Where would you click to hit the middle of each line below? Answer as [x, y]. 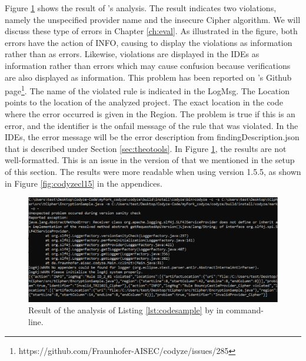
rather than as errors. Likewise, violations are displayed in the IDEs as [132, 54]
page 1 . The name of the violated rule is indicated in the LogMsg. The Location [147, 90]
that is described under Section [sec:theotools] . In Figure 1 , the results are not [146, 148]
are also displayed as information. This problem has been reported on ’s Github [148, 77]
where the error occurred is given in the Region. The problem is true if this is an [150, 114]
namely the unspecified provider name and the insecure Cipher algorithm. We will [153, 19]
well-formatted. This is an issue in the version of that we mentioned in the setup [150, 160]
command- [245, 310]
